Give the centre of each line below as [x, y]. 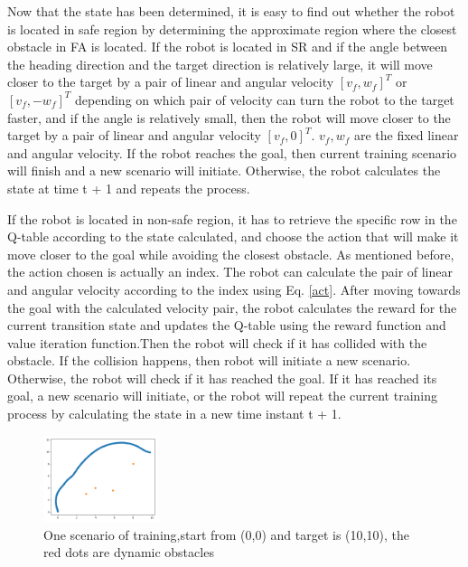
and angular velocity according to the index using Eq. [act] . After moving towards [234, 289]
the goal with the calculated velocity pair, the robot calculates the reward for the [232, 307]
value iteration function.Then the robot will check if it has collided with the [217, 342]
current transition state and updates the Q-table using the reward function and [227, 325]
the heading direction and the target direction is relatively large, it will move [220, 64]
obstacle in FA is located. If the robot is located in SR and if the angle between [228, 47]
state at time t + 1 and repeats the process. [129, 188]
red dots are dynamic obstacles [129, 552]
